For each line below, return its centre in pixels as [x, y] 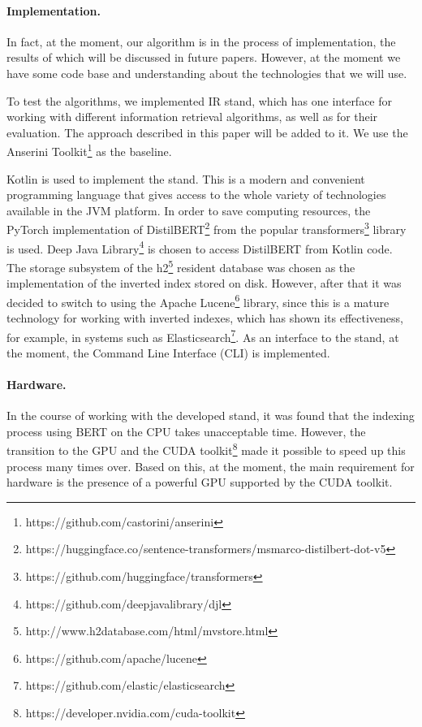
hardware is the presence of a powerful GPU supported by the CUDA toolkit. [200, 482]
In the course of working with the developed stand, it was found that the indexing [211, 415]
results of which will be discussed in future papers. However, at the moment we [204, 57]
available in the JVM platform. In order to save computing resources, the [189, 210]
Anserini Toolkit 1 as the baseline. [89, 150]
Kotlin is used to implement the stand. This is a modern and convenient [186, 178]
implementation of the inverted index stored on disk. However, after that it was [204, 283]
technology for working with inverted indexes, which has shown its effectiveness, [205, 317]
